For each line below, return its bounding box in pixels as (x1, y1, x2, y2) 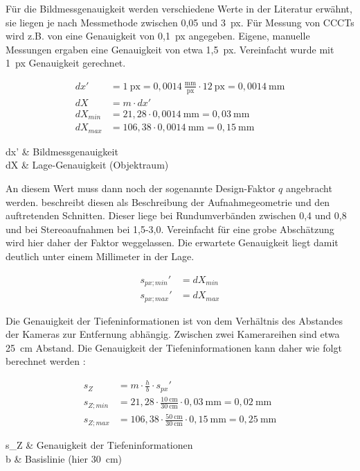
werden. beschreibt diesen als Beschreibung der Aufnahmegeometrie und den (6, 194, 330, 209)
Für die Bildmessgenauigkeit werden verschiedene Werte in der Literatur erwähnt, (6, 1, 352, 15)
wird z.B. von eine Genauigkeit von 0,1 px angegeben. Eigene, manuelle (6, 28, 310, 43)
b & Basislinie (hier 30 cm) (6, 451, 122, 465)
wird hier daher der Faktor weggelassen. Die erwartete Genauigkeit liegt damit (6, 235, 339, 250)
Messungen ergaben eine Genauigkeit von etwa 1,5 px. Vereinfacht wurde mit (6, 42, 334, 56)
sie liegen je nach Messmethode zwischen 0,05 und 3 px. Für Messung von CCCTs (6, 15, 354, 29)
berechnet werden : (6, 354, 86, 368)
